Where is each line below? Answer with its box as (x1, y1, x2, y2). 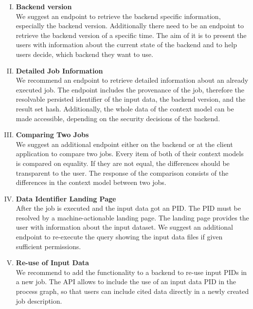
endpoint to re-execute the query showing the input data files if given (16, 232, 223, 242)
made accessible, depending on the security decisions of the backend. (16, 113, 220, 123)
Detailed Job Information (16, 65, 103, 75)
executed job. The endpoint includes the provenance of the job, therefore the (16, 84, 245, 94)
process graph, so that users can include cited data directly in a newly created (16, 286, 249, 296)
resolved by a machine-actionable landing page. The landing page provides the (16, 212, 249, 222)
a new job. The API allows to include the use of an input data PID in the (16, 276, 236, 287)
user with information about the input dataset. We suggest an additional (16, 222, 233, 232)
